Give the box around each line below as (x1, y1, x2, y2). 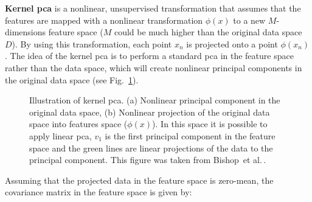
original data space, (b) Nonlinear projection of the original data (29, 105, 270, 118)
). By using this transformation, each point (12, 37, 172, 50)
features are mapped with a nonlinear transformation (5, 13, 203, 26)
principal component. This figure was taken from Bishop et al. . (29, 153, 266, 166)
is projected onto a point (186, 37, 278, 50)
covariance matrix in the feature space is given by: (5, 186, 192, 198)
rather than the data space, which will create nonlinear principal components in (5, 61, 302, 74)
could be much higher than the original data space (114, 26, 302, 38)
